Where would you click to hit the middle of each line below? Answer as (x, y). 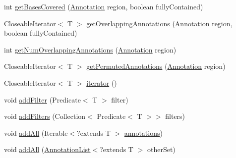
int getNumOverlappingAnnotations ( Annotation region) (90, 49)
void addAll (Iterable (36, 132)
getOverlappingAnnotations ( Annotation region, (159, 23)
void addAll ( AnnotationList (47, 149)
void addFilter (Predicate (42, 99)
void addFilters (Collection (45, 116)
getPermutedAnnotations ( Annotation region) (156, 66)
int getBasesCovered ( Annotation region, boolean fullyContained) (104, 6)
